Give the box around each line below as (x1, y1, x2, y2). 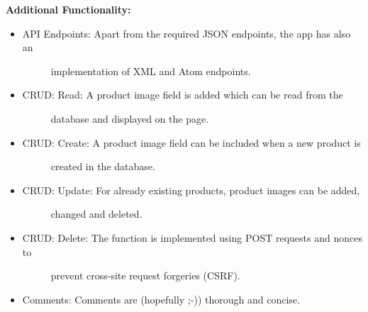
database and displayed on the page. (50, 111, 209, 126)
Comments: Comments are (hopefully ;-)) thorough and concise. (22, 291, 300, 306)
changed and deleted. (50, 206, 143, 221)
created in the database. (50, 159, 155, 174)
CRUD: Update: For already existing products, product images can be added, (22, 182, 360, 197)
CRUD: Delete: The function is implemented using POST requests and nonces (22, 230, 362, 245)
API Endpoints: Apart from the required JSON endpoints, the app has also (22, 26, 351, 40)
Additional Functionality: (6, 2, 131, 16)
